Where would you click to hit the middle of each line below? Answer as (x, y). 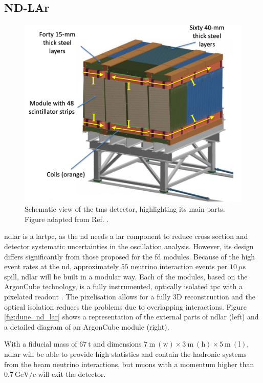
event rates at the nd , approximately (62, 266)
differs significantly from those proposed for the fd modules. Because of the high (130, 256)
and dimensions (117, 344)
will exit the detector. (72, 374)
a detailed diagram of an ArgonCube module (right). (87, 326)
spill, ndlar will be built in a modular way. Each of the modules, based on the (126, 276)
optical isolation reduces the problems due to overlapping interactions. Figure (125, 306)
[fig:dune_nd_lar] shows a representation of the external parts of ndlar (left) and (131, 317)
